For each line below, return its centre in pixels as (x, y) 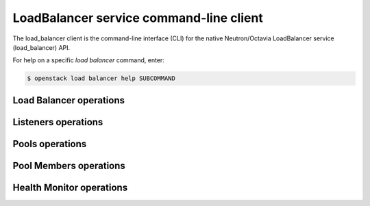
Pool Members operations (69, 165)
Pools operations (50, 144)
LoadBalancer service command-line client (138, 18)
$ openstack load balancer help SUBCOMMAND (101, 78)
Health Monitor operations (70, 187)
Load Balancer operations (69, 100)
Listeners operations (58, 122)
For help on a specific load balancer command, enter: (88, 60)
